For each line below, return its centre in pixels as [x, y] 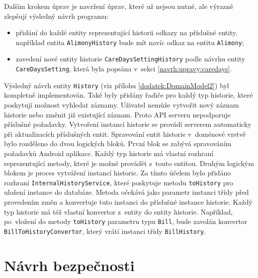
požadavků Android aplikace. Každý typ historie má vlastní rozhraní [109, 153]
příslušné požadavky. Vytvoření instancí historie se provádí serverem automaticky [128, 124]
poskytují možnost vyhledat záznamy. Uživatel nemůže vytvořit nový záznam [122, 105]
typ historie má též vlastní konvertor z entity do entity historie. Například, [119, 211]
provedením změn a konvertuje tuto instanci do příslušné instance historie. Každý [128, 202]
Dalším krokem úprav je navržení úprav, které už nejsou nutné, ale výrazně [119, 6]
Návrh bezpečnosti [69, 265]
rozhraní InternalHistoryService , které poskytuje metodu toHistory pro [119, 182]
